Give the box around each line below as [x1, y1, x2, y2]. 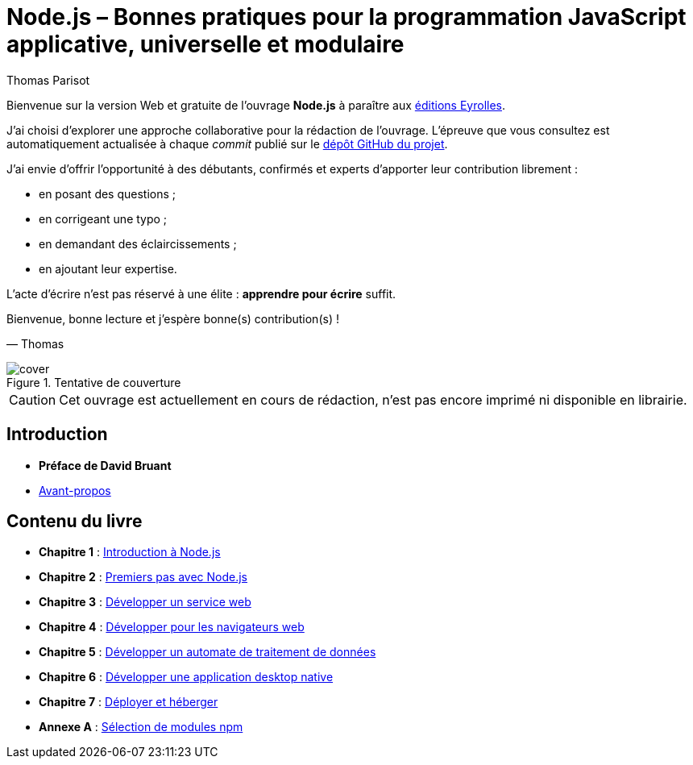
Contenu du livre [6, 511, 143, 532]
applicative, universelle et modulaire [6, 31, 405, 58]
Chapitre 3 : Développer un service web [39, 595, 251, 609]
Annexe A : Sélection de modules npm [39, 720, 243, 734]
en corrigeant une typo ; [39, 211, 168, 226]
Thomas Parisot [6, 73, 90, 87]
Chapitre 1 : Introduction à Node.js [39, 545, 221, 559]
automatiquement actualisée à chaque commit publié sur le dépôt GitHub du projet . [6, 136, 448, 151]
